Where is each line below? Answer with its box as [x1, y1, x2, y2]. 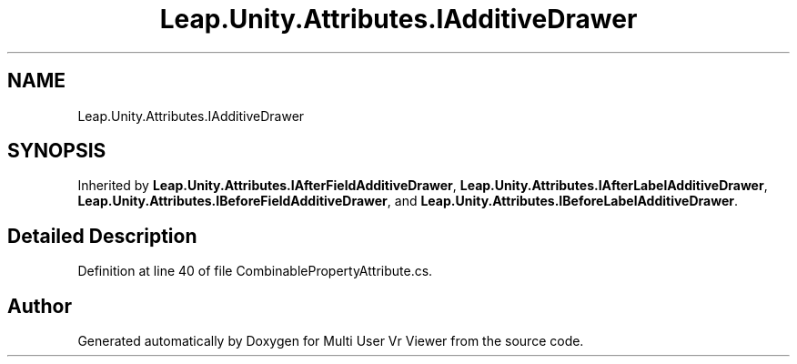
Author [7, 294, 72, 318]
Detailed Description [7, 224, 197, 248]
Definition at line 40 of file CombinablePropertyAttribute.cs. [77, 263, 433, 279]
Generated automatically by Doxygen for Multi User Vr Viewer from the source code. [77, 333, 584, 349]
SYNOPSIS [7, 139, 106, 163]
